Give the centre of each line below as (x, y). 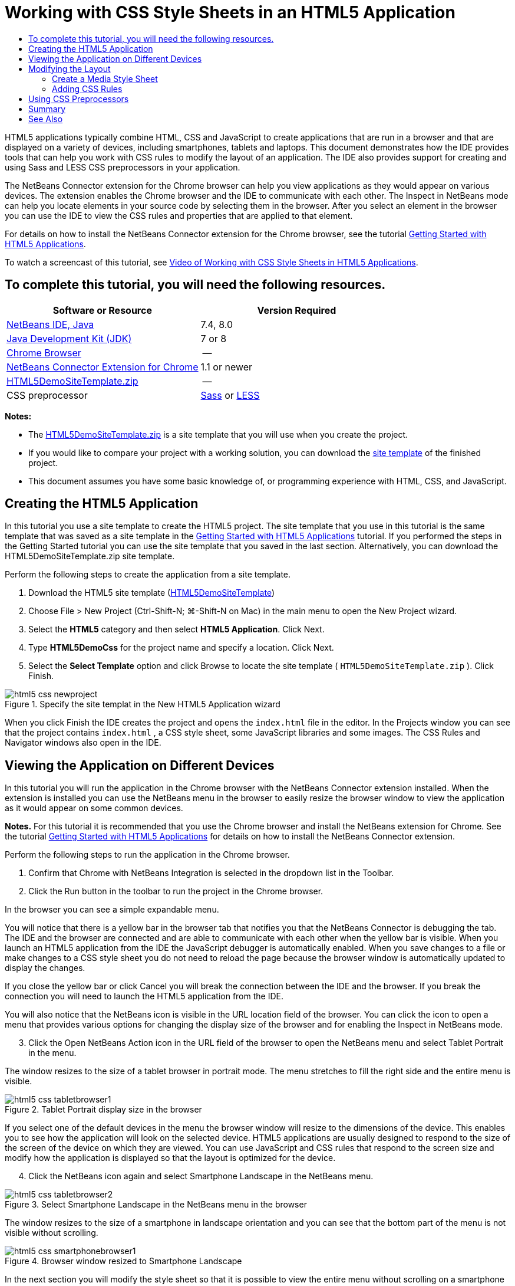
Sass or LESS (230, 395)
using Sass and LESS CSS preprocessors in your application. (123, 167)
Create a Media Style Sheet (105, 78)
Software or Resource (102, 310)
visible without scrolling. (52, 1233)
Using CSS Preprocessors (79, 99)
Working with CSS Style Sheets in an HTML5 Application (230, 12)
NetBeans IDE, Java (50, 324)
